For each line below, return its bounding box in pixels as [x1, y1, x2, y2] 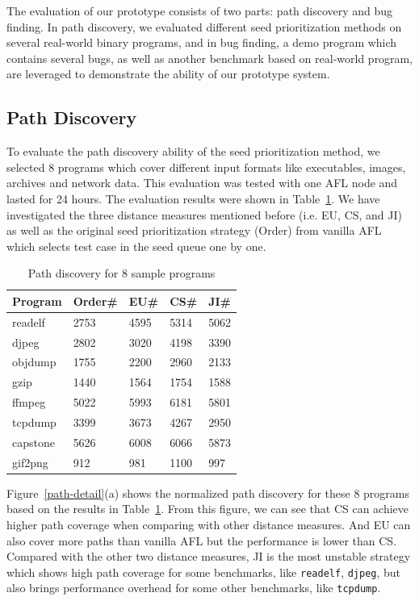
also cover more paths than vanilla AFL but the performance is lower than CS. [6, 532, 397, 549]
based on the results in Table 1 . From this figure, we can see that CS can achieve [6, 500, 409, 517]
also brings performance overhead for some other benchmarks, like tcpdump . [6, 579, 381, 596]
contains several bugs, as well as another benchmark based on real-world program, [6, 49, 413, 66]
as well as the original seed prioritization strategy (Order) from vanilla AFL [6, 222, 382, 239]
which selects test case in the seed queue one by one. [6, 237, 266, 254]
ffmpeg [12, 394, 46, 411]
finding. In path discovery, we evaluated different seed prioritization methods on [6, 18, 402, 35]
